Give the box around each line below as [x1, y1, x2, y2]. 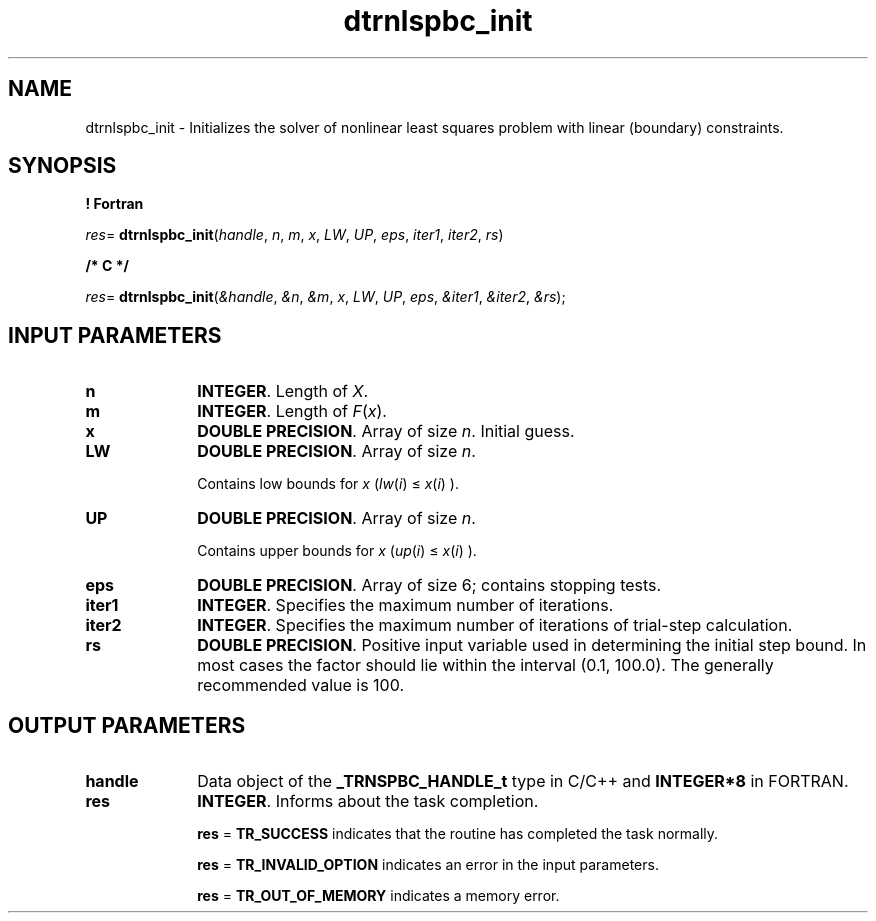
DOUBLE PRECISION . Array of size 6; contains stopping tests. [197, 575, 662, 596]
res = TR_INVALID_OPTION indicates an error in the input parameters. [197, 856, 659, 874]
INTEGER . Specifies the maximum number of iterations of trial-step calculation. [197, 615, 793, 636]
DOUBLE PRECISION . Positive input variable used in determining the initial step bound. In [197, 635, 867, 656]
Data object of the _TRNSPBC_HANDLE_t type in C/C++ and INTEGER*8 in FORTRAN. [197, 771, 849, 792]
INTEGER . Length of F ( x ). [197, 401, 387, 422]
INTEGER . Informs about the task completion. [197, 791, 539, 812]
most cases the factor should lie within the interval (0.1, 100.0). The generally [197, 655, 774, 676]
